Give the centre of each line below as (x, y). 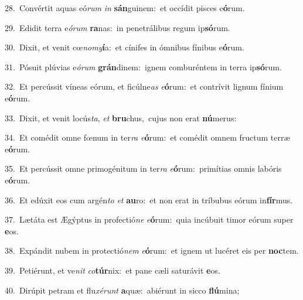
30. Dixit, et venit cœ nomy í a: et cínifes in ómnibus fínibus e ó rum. (125, 47)
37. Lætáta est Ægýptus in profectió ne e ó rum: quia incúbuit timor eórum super (149, 219)
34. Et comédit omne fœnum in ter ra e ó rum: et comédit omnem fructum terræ (147, 137)
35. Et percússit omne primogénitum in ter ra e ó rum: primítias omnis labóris (143, 168)
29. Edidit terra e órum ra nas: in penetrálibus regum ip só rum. (118, 27)
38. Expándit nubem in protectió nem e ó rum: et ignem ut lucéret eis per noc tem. (152, 250)
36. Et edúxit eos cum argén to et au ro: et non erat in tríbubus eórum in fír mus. (149, 200)
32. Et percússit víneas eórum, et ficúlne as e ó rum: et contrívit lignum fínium (144, 86)
